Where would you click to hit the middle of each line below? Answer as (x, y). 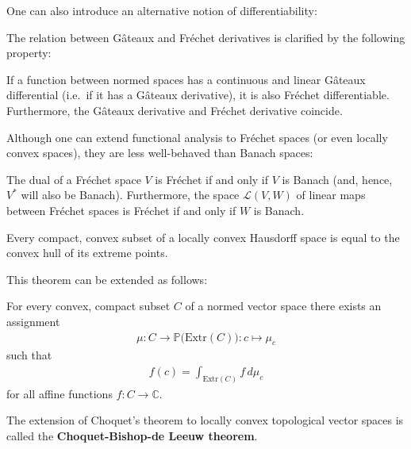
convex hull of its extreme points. (87, 253)
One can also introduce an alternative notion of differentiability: (162, 10)
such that (29, 355)
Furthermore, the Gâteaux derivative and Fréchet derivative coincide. (175, 110)
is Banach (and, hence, (337, 179)
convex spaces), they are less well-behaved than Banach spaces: (160, 153)
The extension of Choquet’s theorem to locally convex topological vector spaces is (205, 420)
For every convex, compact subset (88, 306)
